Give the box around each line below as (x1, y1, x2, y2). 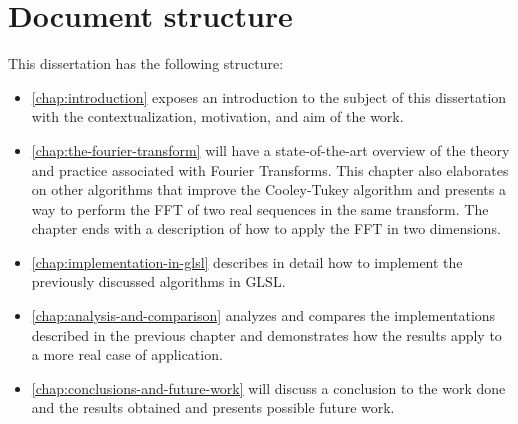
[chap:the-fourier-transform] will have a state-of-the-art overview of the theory (31, 139, 510, 160)
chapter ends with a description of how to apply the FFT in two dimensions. (31, 218, 501, 239)
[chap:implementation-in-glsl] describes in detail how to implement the (31, 251, 463, 272)
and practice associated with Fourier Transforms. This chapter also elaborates (31, 159, 509, 180)
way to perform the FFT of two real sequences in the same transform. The (31, 198, 489, 219)
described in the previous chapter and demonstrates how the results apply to (31, 324, 502, 345)
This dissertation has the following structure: (8, 53, 284, 74)
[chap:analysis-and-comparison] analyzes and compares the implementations (31, 305, 496, 326)
